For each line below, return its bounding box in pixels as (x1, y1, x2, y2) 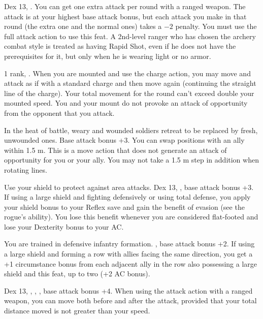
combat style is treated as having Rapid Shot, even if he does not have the (4, 41, 236, 51)
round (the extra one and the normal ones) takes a (4, 21, 162, 31)
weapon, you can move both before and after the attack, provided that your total (4, 295, 257, 306)
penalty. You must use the (175, 21, 257, 31)
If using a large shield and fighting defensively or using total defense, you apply (4, 192, 251, 202)
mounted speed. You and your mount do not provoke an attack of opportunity (4, 98, 248, 108)
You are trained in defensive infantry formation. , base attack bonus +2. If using (4, 238, 255, 249)
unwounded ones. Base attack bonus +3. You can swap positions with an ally (4, 135, 245, 145)
